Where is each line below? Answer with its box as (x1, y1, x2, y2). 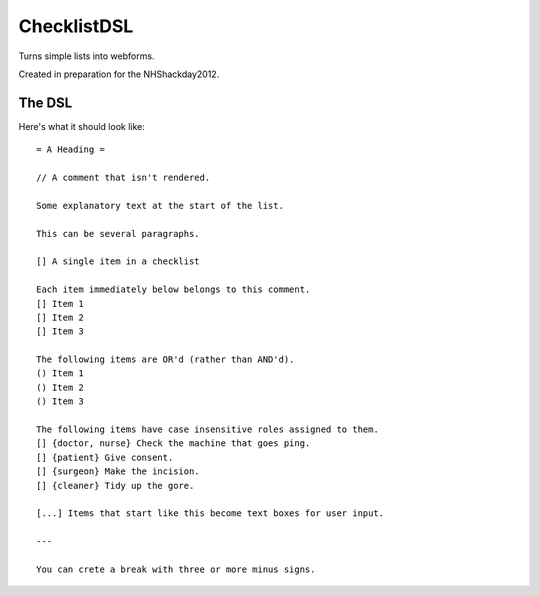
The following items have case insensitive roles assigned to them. (36, 424, 379, 435)
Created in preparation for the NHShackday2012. (18, 68, 220, 80)
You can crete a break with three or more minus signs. (36, 563, 316, 575)
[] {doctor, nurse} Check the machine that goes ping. (36, 438, 311, 449)
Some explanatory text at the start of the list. (36, 200, 285, 211)
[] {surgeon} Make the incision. (36, 466, 200, 477)
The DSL (18, 94, 73, 111)
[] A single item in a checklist (36, 256, 200, 267)
